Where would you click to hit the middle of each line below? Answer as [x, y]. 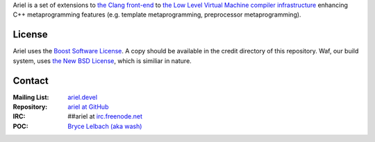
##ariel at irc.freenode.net [105, 116]
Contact [31, 81]
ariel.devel [82, 97]
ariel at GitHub [88, 107]
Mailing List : [31, 97]
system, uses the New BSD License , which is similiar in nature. [102, 61]
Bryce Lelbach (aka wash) [105, 126]
